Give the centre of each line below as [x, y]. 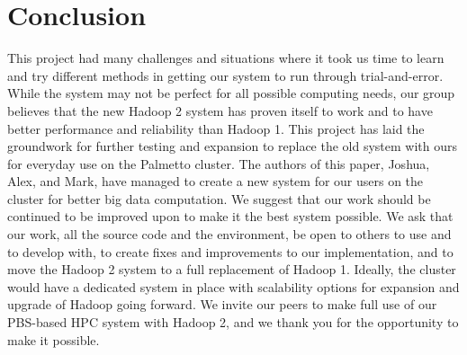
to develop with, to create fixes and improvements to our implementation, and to [230, 251]
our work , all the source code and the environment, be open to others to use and [229, 234]
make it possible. [54, 339]
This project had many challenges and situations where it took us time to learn [226, 58]
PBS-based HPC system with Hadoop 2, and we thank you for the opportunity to [233, 322]
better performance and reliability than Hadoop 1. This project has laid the [216, 128]
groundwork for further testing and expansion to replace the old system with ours [233, 146]
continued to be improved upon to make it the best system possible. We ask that [230, 216]
